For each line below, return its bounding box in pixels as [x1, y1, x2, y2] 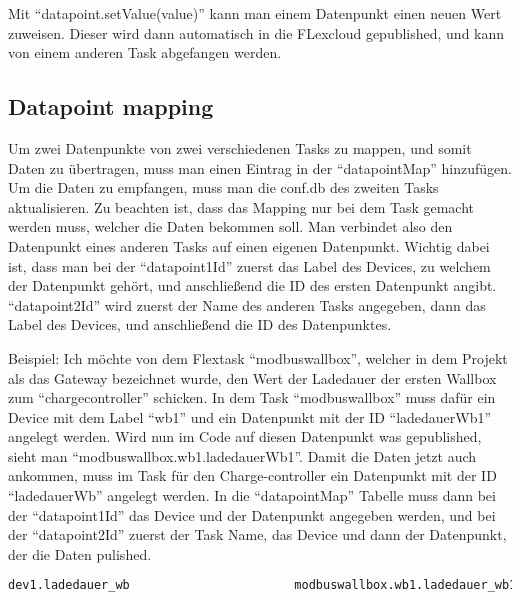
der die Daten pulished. [8, 543, 152, 564]
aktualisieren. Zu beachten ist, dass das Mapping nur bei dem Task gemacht [8, 196, 475, 217]
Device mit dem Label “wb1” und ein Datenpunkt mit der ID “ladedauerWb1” [8, 406, 492, 427]
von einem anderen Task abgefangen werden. [8, 42, 282, 63]
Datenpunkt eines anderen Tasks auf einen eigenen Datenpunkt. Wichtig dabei [8, 235, 490, 256]
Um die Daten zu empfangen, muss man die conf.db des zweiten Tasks [8, 177, 439, 198]
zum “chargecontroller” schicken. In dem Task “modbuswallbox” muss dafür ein [8, 387, 496, 408]
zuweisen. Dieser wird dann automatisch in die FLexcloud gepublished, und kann [8, 22, 505, 43]
